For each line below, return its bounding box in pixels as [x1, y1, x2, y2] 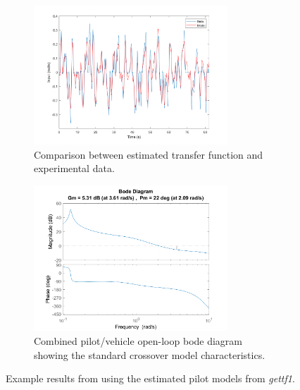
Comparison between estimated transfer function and [34, 147, 263, 162]
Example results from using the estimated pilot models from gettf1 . [6, 371, 295, 386]
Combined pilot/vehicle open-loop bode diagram [34, 334, 243, 348]
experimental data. [34, 161, 115, 176]
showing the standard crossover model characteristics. [34, 347, 265, 362]
